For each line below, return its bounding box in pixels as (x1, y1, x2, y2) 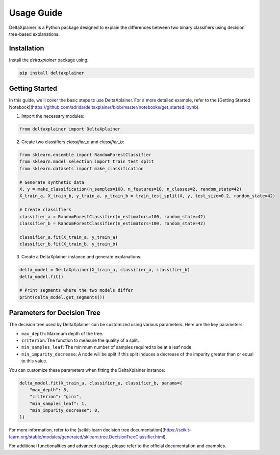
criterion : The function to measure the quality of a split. (21, 337, 139, 343)
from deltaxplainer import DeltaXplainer (19, 126, 121, 132)
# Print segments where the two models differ (19, 287, 133, 293)
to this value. (21, 358, 48, 364)
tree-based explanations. (9, 31, 60, 37)
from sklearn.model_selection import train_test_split (19, 159, 154, 164)
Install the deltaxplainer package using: (9, 57, 89, 63)
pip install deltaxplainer (19, 70, 84, 76)
